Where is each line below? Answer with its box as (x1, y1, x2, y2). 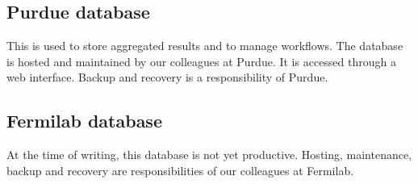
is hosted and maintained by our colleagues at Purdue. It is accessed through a (6, 52, 396, 69)
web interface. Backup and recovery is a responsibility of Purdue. (6, 69, 328, 86)
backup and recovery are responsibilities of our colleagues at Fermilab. (6, 161, 354, 178)
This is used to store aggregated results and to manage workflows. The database (6, 37, 403, 54)
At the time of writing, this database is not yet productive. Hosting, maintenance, (6, 146, 412, 163)
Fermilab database (6, 108, 162, 133)
